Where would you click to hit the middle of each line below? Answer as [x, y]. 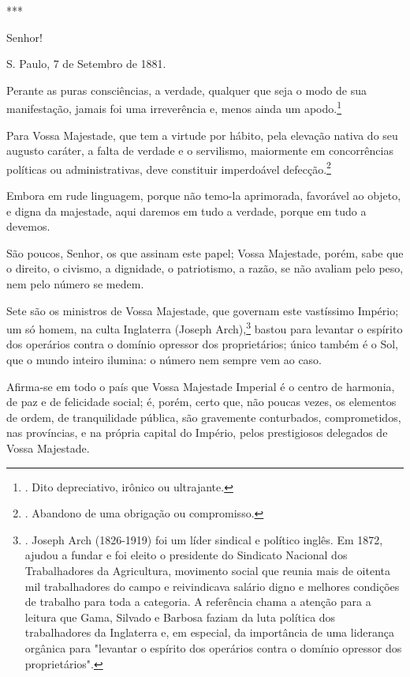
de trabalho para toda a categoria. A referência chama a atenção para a [198, 602]
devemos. [28, 226]
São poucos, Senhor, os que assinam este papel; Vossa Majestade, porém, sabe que [205, 252]
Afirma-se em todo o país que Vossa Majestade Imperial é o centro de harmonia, [201, 386]
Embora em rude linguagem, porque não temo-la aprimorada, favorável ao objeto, [204, 196]
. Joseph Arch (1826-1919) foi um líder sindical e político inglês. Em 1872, [204, 539]
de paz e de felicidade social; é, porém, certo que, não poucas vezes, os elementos [201, 402]
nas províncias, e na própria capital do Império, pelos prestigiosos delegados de [197, 433]
